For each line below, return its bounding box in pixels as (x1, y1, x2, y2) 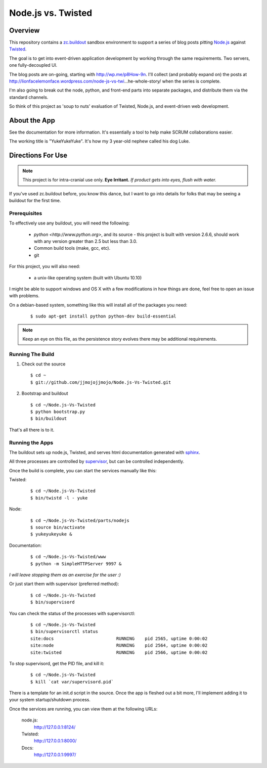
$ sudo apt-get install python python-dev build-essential (30, 314, 177, 319)
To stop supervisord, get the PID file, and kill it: (9, 660, 105, 666)
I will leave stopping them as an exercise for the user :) (9, 572, 121, 578)
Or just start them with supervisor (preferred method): (9, 581, 119, 587)
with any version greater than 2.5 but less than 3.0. (34, 238, 138, 244)
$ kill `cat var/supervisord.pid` (30, 679, 114, 684)
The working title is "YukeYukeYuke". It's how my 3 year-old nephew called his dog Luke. (9, 138, 190, 144)
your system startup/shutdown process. (9, 697, 91, 703)
